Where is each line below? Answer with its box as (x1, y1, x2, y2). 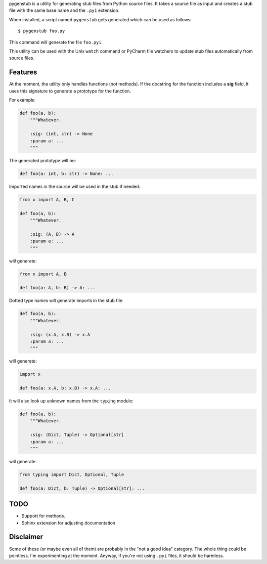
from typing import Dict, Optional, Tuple (19, 472, 124, 477)
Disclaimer (9, 533, 43, 541)
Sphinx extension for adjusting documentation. (21, 520, 117, 526)
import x (19, 371, 41, 377)
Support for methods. (21, 513, 65, 519)
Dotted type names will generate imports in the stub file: (9, 298, 124, 304)
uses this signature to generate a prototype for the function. (9, 88, 131, 94)
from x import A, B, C (19, 197, 75, 202)
